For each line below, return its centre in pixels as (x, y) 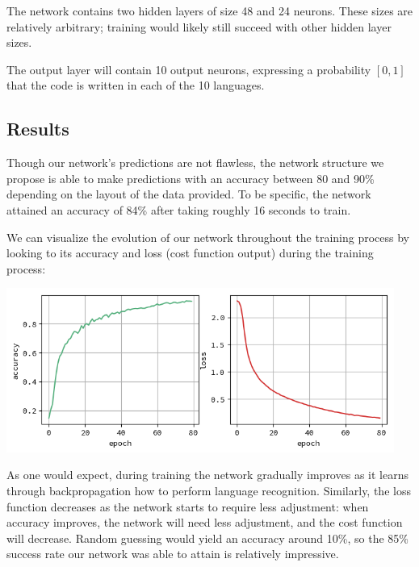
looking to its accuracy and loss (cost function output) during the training (190, 253)
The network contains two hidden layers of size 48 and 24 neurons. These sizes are (210, 10)
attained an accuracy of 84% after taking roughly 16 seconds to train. (179, 209)
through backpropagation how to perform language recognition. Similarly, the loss (209, 490)
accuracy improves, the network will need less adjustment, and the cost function (205, 522)
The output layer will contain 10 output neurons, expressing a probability (189, 69)
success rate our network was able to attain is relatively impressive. (173, 554)
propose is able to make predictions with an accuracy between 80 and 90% (191, 178)
